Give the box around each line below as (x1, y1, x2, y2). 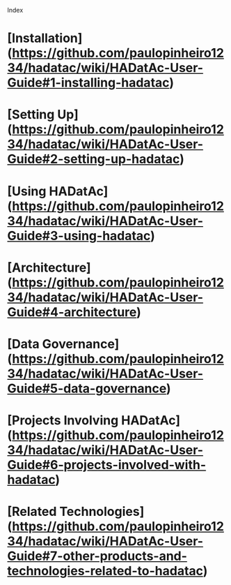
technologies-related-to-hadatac (7, 563, 203, 579)
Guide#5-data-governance (7, 380, 167, 397)
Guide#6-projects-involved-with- (7, 457, 207, 473)
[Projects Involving (7, 413, 119, 429)
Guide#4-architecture (7, 304, 137, 320)
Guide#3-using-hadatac (7, 228, 151, 244)
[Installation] (7, 31, 83, 46)
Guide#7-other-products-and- (7, 548, 188, 564)
